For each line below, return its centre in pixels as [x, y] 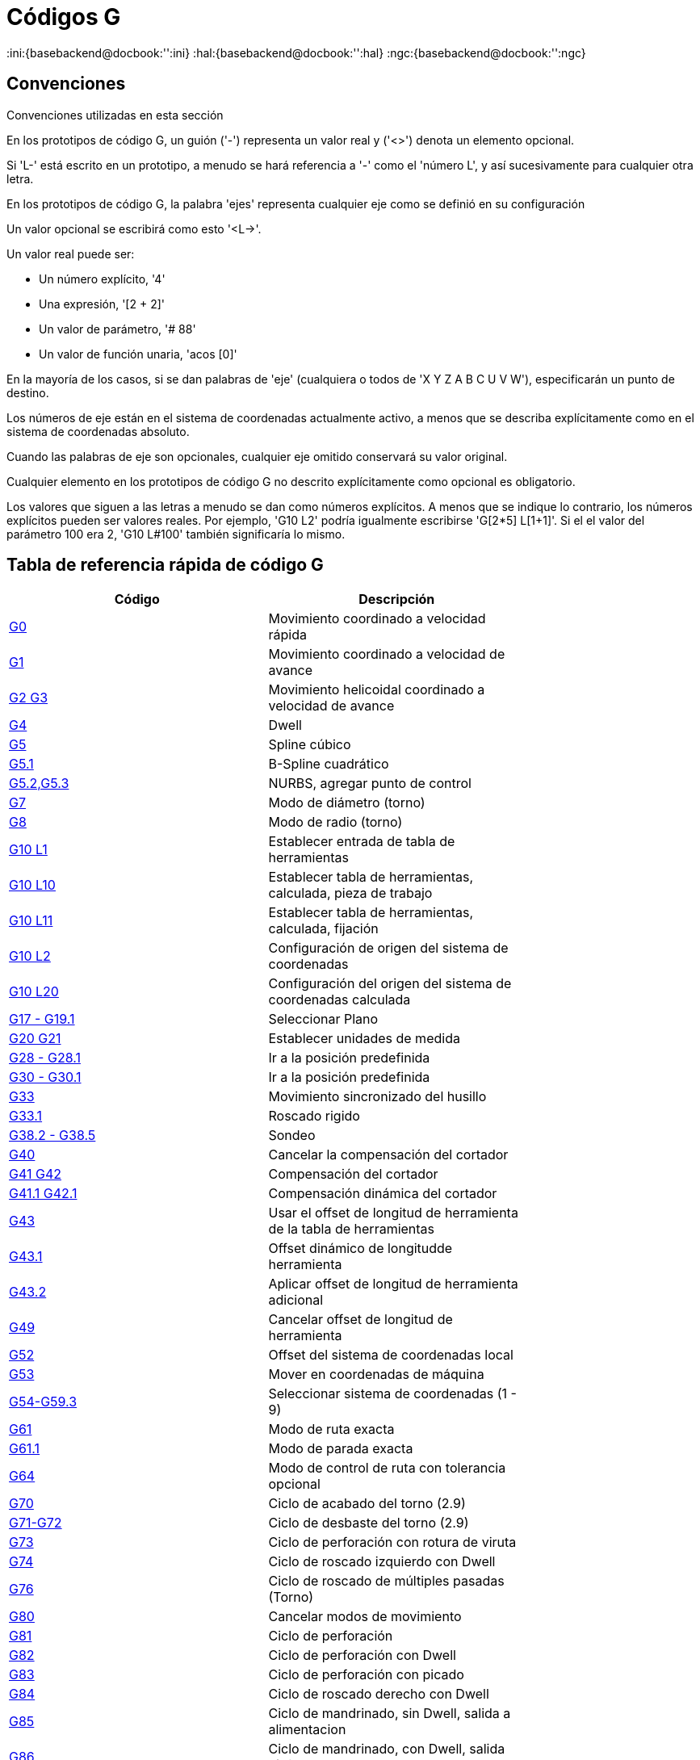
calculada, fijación [323, 929]
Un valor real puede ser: [71, 254]
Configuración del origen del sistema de [390, 984]
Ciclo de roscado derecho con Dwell [379, 1694]
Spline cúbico [310, 745]
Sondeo [292, 1136]
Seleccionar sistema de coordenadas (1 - [392, 1394]
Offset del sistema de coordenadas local [391, 1355]
